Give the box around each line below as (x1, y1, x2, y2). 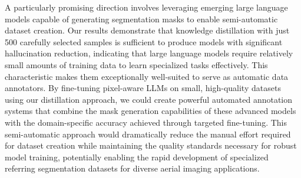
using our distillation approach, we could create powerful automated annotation (5, 93, 293, 105)
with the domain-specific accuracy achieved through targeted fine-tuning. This (5, 116, 287, 128)
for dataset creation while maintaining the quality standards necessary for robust (5, 139, 297, 152)
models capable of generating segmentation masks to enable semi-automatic (5, 12, 278, 25)
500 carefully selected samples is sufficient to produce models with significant (5, 35, 283, 48)
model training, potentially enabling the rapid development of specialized (5, 150, 269, 163)
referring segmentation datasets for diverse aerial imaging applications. (5, 162, 260, 174)
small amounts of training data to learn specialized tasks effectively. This (5, 58, 268, 70)
